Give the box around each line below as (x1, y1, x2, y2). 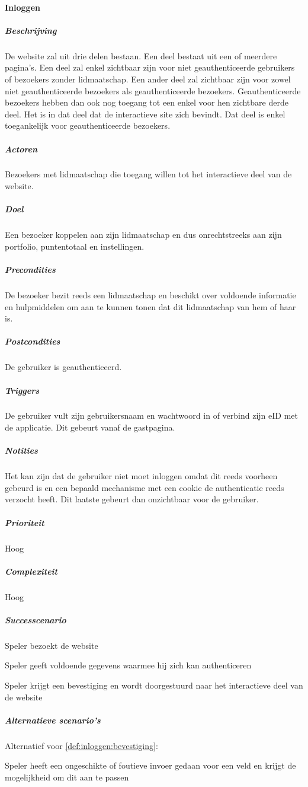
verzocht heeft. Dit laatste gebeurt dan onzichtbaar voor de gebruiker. (5, 493, 259, 505)
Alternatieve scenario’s (5, 713, 101, 726)
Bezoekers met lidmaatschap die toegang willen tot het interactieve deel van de (5, 168, 292, 180)
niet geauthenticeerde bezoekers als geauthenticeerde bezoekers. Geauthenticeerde (5, 84, 301, 97)
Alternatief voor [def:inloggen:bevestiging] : (5, 739, 158, 751)
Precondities (5, 263, 56, 275)
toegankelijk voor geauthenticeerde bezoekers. (5, 119, 171, 132)
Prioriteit (5, 516, 44, 528)
